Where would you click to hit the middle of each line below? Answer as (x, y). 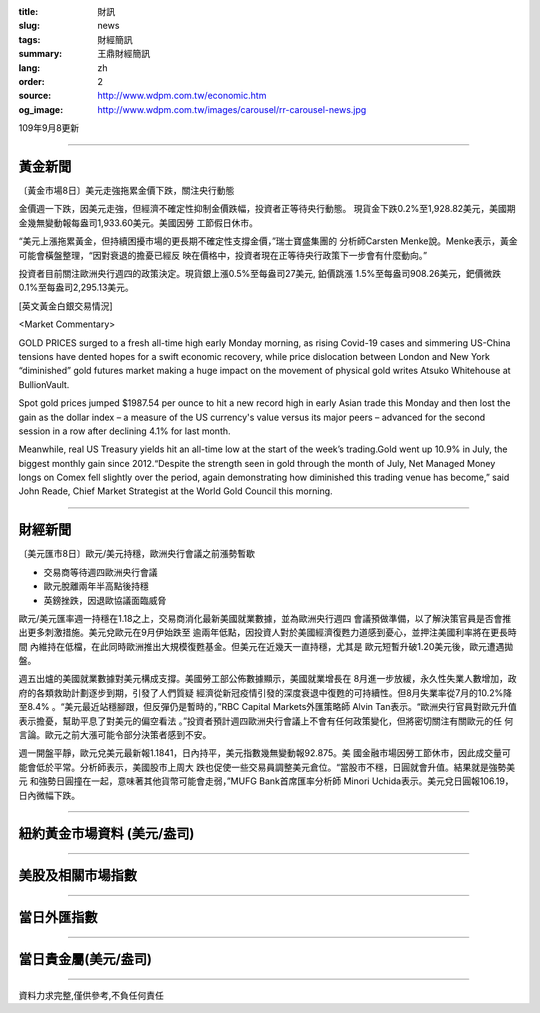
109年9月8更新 (49, 128)
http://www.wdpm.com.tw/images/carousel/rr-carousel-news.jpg (232, 109)
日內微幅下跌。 (49, 795)
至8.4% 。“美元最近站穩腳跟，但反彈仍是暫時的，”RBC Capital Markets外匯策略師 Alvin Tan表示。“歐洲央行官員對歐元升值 (267, 707)
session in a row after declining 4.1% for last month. (124, 431)
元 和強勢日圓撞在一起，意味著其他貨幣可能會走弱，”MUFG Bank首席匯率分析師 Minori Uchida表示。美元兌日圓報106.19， (266, 781)
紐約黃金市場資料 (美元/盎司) (106, 833)
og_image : (41, 109)
